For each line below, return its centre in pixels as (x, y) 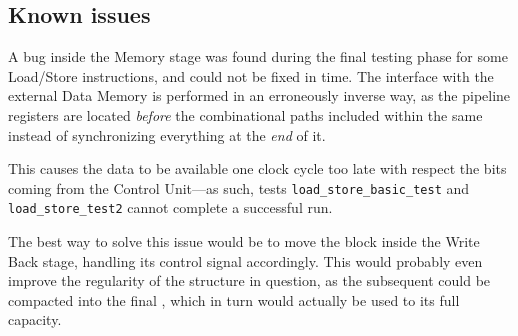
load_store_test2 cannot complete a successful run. (170, 207)
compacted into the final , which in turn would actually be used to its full (234, 299)
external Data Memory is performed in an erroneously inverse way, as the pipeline (259, 95)
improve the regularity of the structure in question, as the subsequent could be (249, 280)
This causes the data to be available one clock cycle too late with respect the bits (257, 168)
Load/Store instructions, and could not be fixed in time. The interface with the (251, 75)
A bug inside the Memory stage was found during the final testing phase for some (258, 56)
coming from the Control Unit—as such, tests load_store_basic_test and (239, 187)
